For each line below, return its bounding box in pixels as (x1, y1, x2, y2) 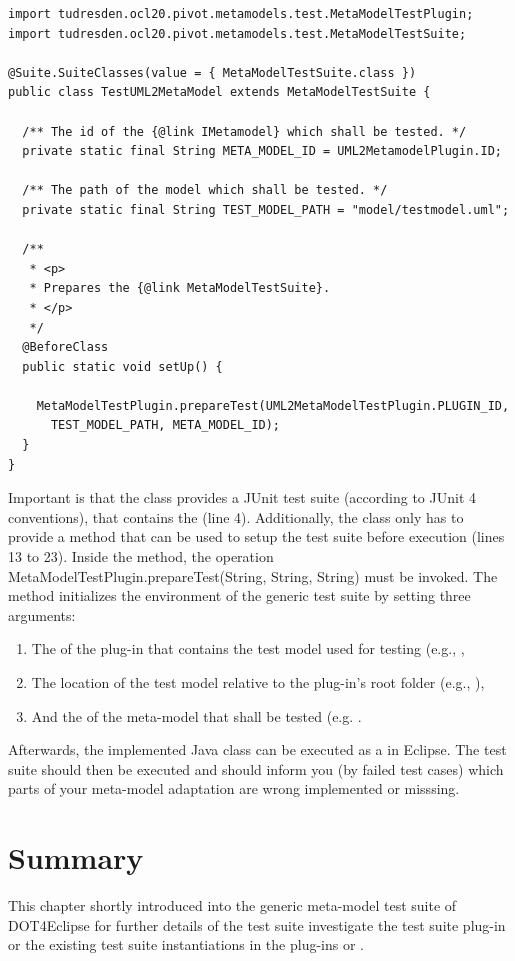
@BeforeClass (22, 340, 109, 355)
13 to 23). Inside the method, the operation (8, 546, 274, 567)
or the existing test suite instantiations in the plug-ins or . (8, 934, 364, 955)
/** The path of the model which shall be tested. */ (22, 183, 388, 198)
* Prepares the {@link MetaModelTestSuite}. (29, 281, 331, 296)
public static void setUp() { (22, 359, 223, 374)
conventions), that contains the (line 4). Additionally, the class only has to (8, 506, 464, 527)
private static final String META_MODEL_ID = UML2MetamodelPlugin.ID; (22, 144, 502, 159)
